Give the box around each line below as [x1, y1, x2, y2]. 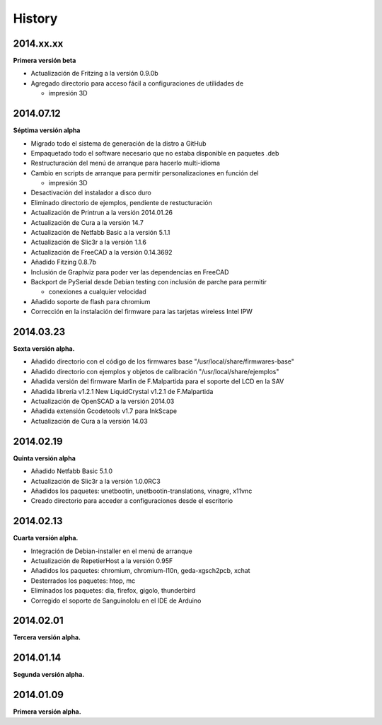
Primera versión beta [13, 57, 76, 65]
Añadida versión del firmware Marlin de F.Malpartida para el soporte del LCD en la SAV [30, 377, 284, 385]
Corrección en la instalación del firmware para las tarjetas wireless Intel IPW [30, 308, 253, 316]
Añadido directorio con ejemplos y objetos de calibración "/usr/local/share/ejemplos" [30, 367, 279, 376]
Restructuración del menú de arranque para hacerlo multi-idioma [30, 159, 221, 168]
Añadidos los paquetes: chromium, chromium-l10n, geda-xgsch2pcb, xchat [30, 567, 250, 575]
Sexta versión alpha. [13, 344, 75, 353]
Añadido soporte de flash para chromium [30, 297, 151, 306]
